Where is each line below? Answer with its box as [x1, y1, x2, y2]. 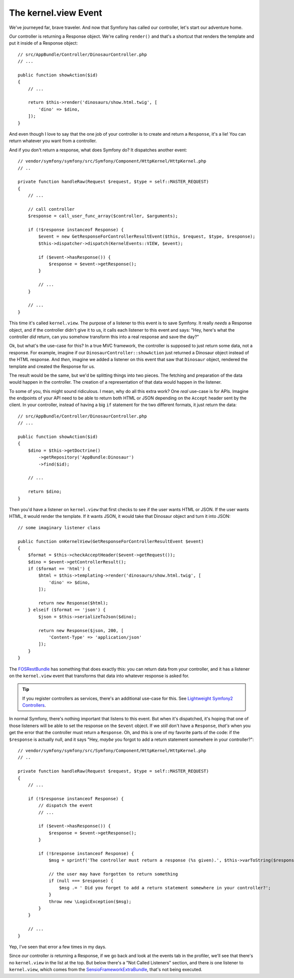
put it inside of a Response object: [9, 40, 78, 46]
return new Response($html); [38, 600, 109, 606]
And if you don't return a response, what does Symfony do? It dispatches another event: [9, 147, 187, 153]
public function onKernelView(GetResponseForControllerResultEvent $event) [18, 538, 204, 544]
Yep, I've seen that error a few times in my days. [9, 944, 106, 950]
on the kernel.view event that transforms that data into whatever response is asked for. [9, 673, 190, 679]
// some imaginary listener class [18, 525, 100, 530]
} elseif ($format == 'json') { [27, 607, 106, 612]
